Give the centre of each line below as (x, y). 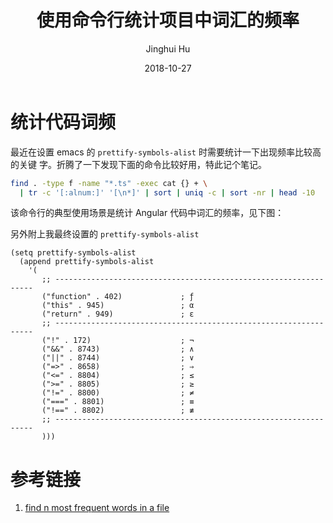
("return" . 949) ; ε (118, 314)
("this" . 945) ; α (118, 306)
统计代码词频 (63, 122)
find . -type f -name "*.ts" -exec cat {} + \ (109, 183)
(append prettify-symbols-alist (87, 262)
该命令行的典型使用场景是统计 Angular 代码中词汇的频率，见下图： (147, 213)
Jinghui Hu (168, 48)
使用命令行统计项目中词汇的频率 (168, 20)
